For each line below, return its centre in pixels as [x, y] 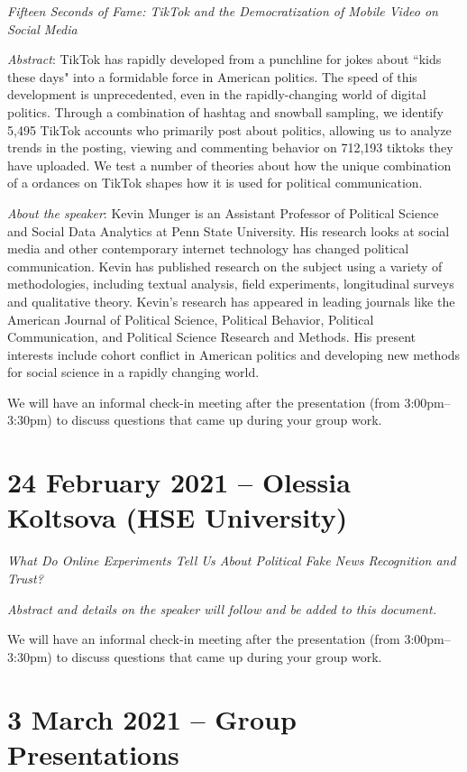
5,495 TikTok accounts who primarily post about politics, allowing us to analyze [229, 129]
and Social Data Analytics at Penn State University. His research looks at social [229, 230]
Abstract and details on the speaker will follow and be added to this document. [222, 608]
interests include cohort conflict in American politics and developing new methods [234, 354]
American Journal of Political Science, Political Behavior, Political [191, 319]
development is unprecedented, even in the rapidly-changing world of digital [217, 94]
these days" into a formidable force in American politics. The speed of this [212, 76]
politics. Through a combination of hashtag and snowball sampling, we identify [225, 111]
